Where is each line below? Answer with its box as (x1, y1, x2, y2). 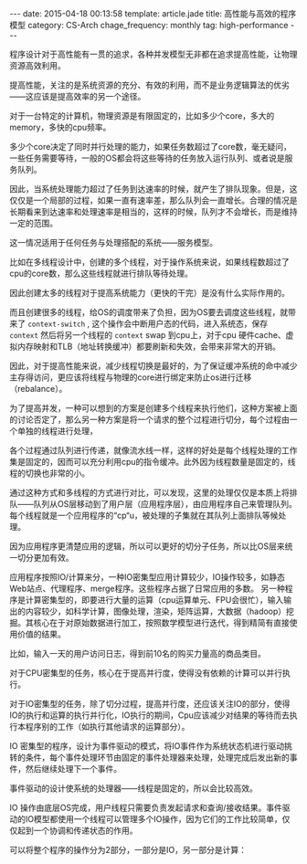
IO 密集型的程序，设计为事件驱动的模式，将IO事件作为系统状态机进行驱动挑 (9, 741, 292, 751)
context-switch (26, 320, 86, 329)
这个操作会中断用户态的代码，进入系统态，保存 (91, 318, 269, 329)
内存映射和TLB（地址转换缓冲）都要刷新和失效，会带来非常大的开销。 (16, 341, 281, 352)
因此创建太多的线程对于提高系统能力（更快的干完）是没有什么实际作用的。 (9, 288, 290, 298)
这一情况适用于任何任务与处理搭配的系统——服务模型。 (9, 237, 217, 248)
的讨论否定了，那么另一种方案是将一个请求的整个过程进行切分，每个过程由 (9, 414, 290, 425)
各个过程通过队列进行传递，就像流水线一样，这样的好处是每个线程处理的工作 (9, 445, 298, 456)
